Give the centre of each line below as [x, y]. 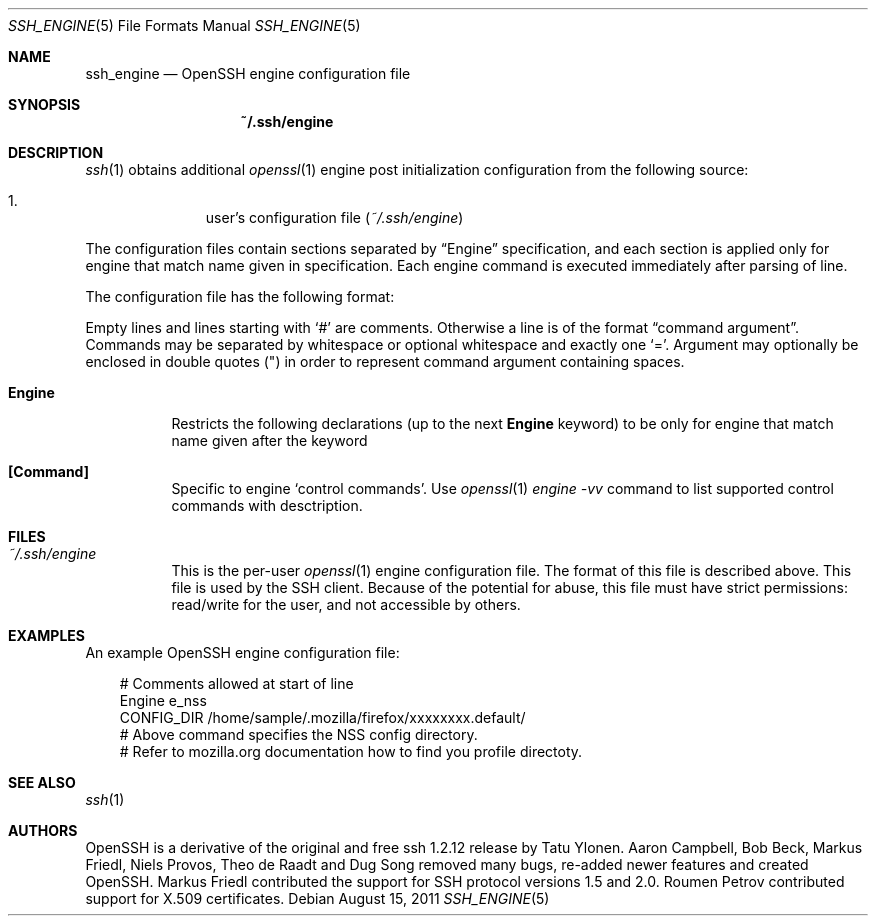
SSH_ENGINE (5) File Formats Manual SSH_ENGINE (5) [184, 25]
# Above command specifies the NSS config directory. [298, 734]
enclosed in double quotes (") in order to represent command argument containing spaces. [385, 361]
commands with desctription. [267, 505]
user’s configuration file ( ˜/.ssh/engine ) [334, 217]
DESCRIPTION [56, 152]
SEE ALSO [42, 782]
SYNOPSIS [44, 104]
